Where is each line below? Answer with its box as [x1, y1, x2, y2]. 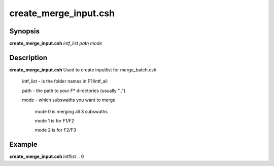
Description [9, 53, 48, 62]
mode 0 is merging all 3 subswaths [35, 108, 108, 114]
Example [9, 140, 38, 149]
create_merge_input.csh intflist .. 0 [9, 153, 84, 159]
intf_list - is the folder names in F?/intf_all [22, 78, 108, 85]
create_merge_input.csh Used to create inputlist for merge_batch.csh [9, 66, 157, 73]
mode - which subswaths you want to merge [22, 97, 116, 103]
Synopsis [9, 27, 40, 35]
